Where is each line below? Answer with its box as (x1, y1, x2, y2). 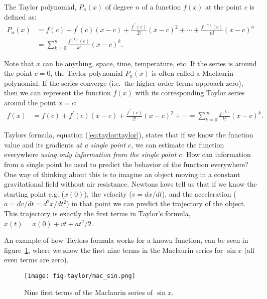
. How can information (182, 149, 251, 160)
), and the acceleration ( (162, 188, 236, 199)
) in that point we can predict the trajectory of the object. (66, 198, 246, 209)
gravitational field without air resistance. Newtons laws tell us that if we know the (4, 179, 257, 189)
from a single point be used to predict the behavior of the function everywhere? (4, 159, 248, 170)
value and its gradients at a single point (4, 139, 126, 149)
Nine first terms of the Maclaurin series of (24, 286, 153, 297)
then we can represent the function (4, 87, 111, 98)
